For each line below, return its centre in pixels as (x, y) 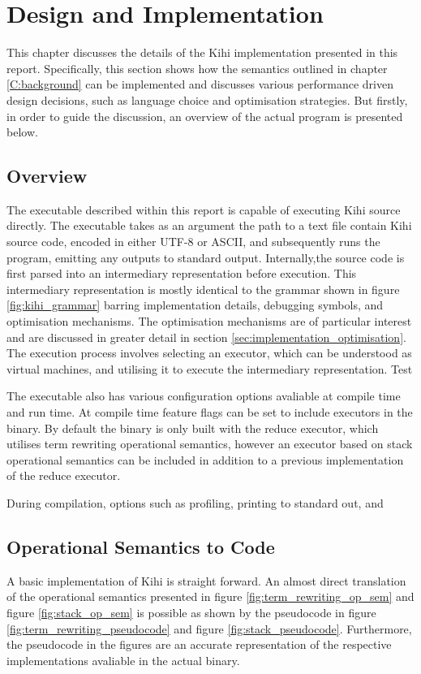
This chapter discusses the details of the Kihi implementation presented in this (202, 52)
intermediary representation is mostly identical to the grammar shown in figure (203, 289)
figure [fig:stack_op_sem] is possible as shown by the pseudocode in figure (191, 612)
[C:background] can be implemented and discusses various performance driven (200, 84)
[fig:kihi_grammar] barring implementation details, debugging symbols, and (195, 305)
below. (22, 132)
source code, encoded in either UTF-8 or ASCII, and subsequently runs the (193, 242)
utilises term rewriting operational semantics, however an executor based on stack (210, 444)
